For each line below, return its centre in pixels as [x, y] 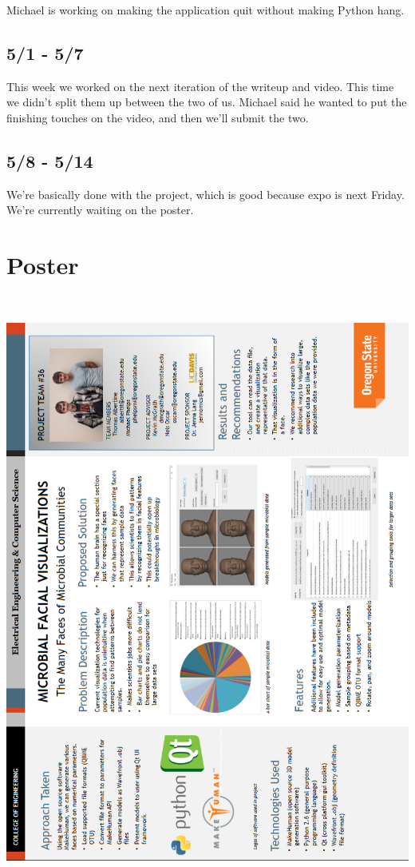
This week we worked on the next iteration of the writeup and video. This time [200, 86]
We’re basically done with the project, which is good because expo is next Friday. [206, 194]
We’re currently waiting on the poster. [100, 210]
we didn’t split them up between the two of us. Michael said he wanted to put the [207, 102]
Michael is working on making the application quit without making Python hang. [206, 10]
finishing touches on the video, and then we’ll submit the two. [158, 117]
